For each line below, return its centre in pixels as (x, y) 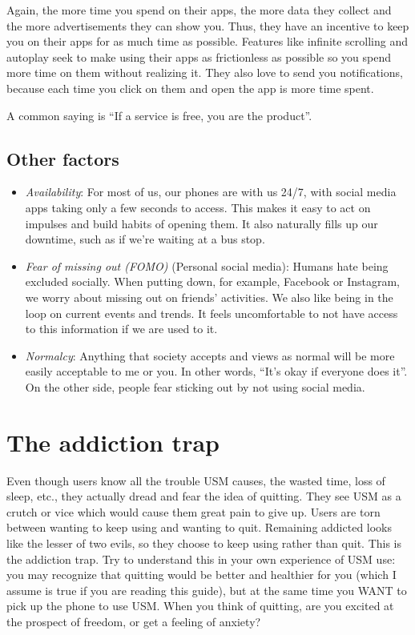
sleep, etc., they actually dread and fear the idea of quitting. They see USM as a (204, 496)
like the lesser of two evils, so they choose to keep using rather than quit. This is (204, 543)
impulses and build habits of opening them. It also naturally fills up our (201, 223)
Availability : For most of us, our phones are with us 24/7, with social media (211, 192)
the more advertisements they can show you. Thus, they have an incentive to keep (208, 25)
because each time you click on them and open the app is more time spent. (190, 88)
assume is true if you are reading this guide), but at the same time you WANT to (207, 590)
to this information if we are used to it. (121, 329)
